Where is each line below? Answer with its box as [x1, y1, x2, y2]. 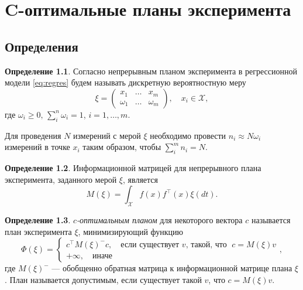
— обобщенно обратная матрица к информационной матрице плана [51, 262, 292, 274]
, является [123, 173, 159, 185]
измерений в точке [5, 141, 70, 153]
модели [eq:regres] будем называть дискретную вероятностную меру [5, 76, 246, 88]
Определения [5, 37, 78, 55]
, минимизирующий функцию [78, 225, 184, 237]
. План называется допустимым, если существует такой [5, 273, 202, 285]
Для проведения [5, 129, 61, 141]
